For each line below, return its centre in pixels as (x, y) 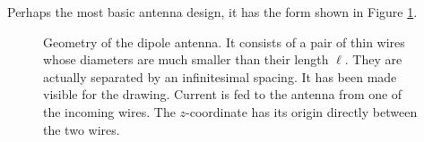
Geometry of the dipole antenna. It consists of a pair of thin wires (224, 42)
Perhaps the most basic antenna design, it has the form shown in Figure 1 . (212, 12)
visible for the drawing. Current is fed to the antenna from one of (223, 94)
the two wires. (82, 129)
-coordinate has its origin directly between (302, 111)
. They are (373, 59)
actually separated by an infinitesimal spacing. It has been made (220, 76)
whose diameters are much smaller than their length (186, 59)
